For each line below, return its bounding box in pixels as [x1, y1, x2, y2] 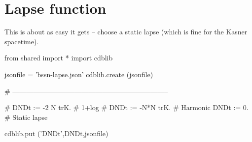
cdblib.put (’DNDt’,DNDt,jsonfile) [4, 128, 108, 139]
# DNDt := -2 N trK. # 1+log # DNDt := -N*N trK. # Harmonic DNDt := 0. [4, 102, 249, 113]
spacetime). [4, 36, 39, 46]
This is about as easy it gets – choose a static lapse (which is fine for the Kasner [4, 27, 248, 37]
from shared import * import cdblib [4, 53, 113, 63]
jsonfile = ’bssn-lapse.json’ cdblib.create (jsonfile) [4, 69, 153, 79]
